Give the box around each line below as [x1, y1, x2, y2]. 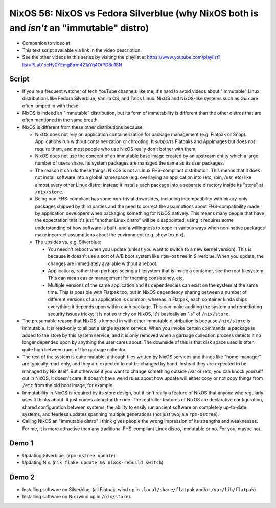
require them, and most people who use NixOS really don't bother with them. [35, 146, 197, 152]
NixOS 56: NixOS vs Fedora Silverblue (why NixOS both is [9, 8, 259, 19]
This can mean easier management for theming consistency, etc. [48, 275, 185, 281]
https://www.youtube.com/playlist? [147, 54, 221, 60]
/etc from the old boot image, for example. [22, 382, 114, 389]
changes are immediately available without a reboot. [48, 260, 158, 267]
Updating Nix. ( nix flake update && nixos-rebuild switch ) [22, 459, 164, 466]
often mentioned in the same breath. [22, 117, 99, 123]
